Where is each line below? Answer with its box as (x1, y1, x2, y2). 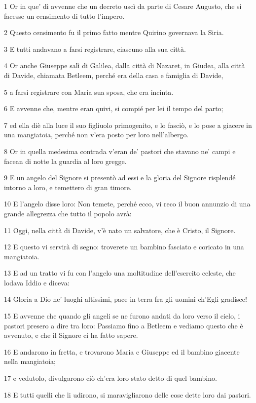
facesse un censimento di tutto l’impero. (4, 10, 125, 21)
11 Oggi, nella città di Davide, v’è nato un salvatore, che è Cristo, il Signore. (4, 225, 236, 235)
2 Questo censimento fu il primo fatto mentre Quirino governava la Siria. (4, 27, 224, 38)
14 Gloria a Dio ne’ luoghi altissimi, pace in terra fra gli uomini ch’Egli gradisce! (4, 294, 247, 304)
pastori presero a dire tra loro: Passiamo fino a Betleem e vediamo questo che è (4, 320, 243, 330)
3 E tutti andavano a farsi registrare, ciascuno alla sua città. (4, 43, 186, 54)
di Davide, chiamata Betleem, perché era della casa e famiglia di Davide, (4, 70, 223, 80)
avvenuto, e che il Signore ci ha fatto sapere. (4, 330, 138, 340)
